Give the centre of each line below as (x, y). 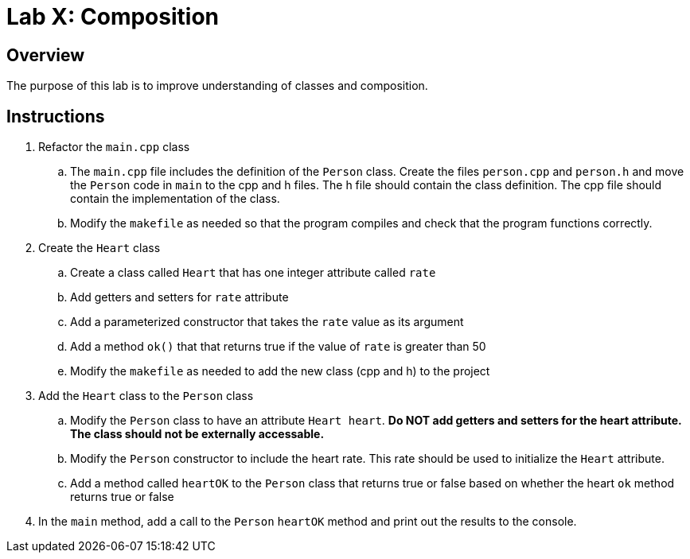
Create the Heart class (99, 248)
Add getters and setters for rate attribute (179, 297)
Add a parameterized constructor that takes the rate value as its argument (267, 322)
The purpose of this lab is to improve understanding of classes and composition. (217, 86)
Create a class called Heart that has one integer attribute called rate (253, 273)
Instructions (56, 116)
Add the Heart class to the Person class (146, 396)
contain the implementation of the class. (175, 199)
